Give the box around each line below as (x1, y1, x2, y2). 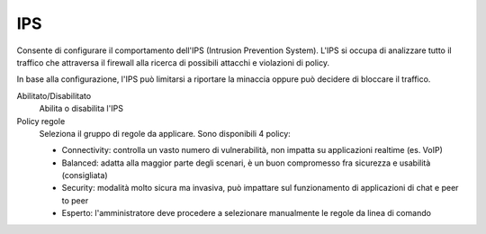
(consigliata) (61, 170, 108, 181)
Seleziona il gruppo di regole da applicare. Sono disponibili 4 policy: (39, 128, 292, 139)
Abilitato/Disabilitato (16, 90, 92, 101)
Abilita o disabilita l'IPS (39, 103, 123, 114)
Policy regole (16, 115, 66, 126)
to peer (61, 194, 89, 206)
